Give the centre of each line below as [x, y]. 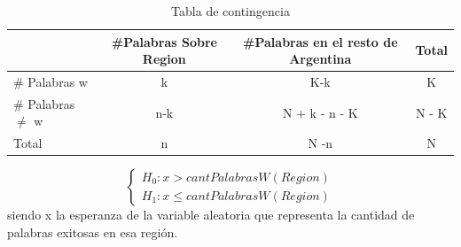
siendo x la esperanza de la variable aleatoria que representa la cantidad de [211, 215]
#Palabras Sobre [164, 41]
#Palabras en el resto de [320, 41]
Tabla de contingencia [230, 11]
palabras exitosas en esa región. [93, 232]
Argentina [320, 59]
